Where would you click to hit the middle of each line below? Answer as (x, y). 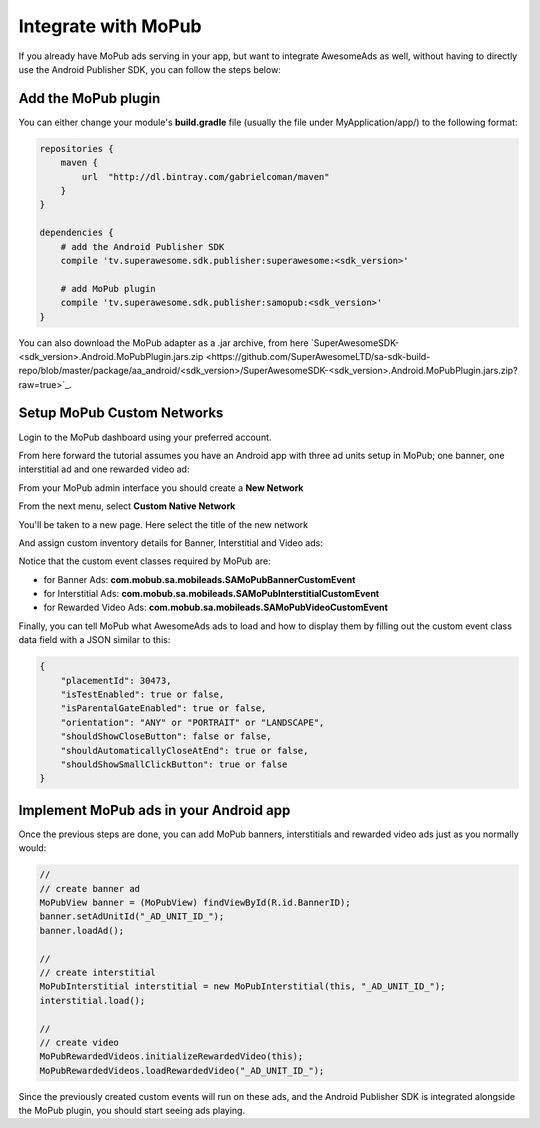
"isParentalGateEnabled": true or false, (163, 708)
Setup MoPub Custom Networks (121, 413)
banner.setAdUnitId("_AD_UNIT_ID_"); (132, 916)
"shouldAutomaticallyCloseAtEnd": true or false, (184, 750)
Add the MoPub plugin (89, 98)
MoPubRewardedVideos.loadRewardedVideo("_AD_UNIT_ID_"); (182, 1070)
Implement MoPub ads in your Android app (154, 810)
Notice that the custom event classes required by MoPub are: (144, 561)
